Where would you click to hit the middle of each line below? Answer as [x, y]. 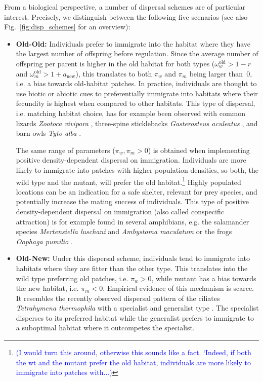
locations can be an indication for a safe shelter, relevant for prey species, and [137, 191]
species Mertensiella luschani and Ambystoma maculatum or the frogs [124, 231]
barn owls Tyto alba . [49, 133]
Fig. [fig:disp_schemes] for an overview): [67, 27]
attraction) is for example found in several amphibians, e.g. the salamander [133, 221]
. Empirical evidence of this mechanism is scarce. [178, 288]
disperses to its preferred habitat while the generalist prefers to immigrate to [135, 317]
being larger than [216, 73]
